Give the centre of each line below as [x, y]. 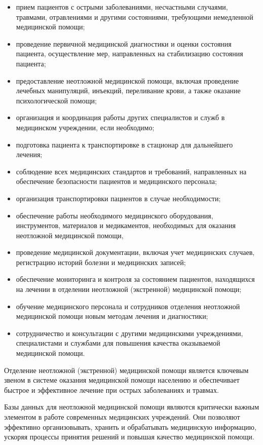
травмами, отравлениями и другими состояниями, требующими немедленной [135, 16]
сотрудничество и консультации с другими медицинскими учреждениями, [129, 333]
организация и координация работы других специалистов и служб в [120, 117]
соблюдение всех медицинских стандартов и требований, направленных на [131, 171]
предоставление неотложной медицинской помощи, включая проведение [127, 80]
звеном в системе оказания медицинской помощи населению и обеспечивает [122, 380]
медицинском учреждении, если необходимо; [85, 127]
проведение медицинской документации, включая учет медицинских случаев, [135, 252]
